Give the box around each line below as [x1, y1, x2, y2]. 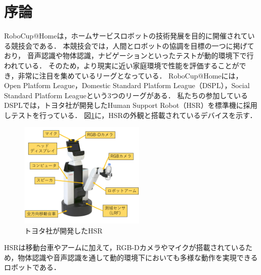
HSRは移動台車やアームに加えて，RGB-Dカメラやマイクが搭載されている [4, 242, 246, 253]
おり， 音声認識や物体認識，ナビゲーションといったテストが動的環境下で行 [4, 50, 254, 61]
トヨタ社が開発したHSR [24, 225, 103, 235]
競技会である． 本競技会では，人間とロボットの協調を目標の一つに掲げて [11, 40, 254, 51]
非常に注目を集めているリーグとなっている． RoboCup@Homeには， [18, 70, 243, 81]
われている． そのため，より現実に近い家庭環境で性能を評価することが [4, 60, 239, 70]
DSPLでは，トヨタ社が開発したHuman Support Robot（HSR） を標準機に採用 [4, 100, 257, 110]
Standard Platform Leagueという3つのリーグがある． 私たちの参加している [4, 90, 248, 100]
